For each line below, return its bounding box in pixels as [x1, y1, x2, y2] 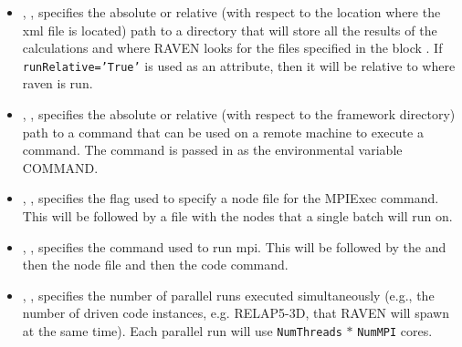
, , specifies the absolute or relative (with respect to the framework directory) [22, 105, 456, 124]
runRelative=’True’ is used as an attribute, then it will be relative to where [22, 56, 456, 75]
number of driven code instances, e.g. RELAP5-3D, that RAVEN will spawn [22, 303, 449, 322]
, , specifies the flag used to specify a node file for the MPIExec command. [22, 189, 439, 208]
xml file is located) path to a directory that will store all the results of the [22, 20, 437, 39]
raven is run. [22, 74, 93, 93]
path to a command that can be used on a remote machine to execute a [22, 122, 424, 141]
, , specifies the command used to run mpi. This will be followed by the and [22, 237, 446, 256]
